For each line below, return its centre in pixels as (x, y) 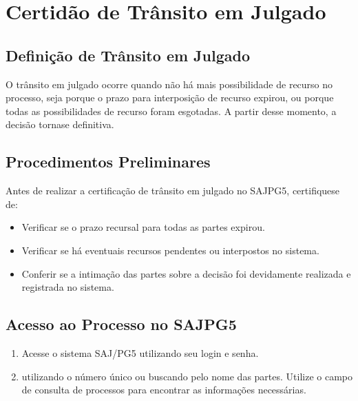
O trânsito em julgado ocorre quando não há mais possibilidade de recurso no (169, 84)
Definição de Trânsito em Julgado (128, 55)
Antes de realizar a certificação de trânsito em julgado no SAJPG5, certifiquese (173, 191)
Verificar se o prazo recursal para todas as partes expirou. (143, 227)
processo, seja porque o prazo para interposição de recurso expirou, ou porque (170, 97)
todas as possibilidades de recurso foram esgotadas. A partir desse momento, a (171, 111)
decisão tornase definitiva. (60, 124)
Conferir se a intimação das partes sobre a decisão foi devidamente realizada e (186, 273)
